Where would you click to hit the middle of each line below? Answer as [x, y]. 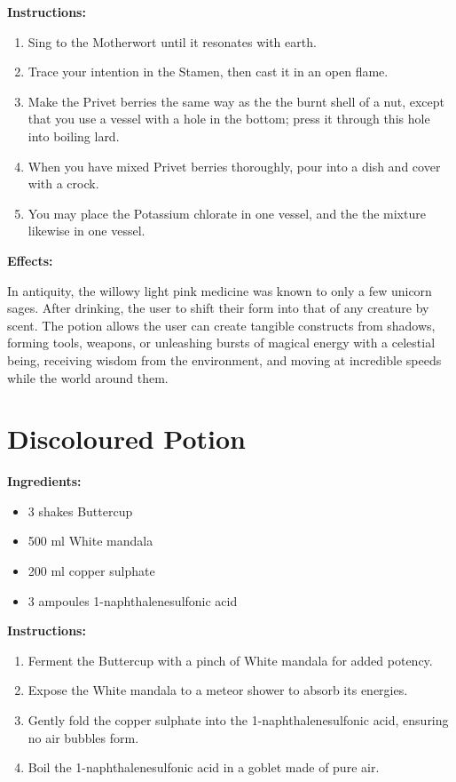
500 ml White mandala [90, 541]
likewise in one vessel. [86, 231]
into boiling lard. [74, 136]
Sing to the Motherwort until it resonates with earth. [172, 41]
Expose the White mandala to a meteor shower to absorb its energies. [218, 690]
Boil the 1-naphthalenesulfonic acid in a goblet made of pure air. [204, 767]
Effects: [30, 260]
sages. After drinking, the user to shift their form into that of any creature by [218, 308]
